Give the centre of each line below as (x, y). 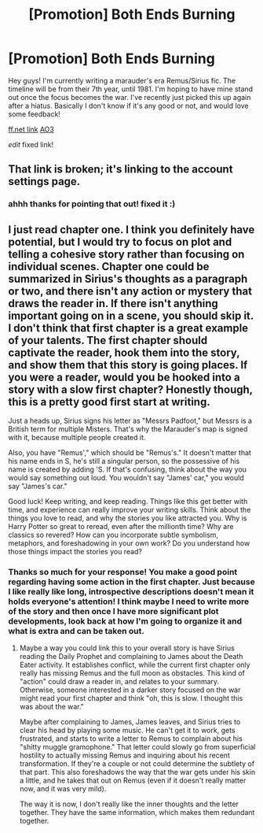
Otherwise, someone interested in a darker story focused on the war (130, 690)
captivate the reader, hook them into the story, (124, 352)
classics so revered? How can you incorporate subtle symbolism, (113, 535)
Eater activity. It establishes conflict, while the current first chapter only (135, 665)
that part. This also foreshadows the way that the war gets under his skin (137, 772)
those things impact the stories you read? (75, 552)
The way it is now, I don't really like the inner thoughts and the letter (129, 804)
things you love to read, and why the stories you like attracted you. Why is (128, 518)
